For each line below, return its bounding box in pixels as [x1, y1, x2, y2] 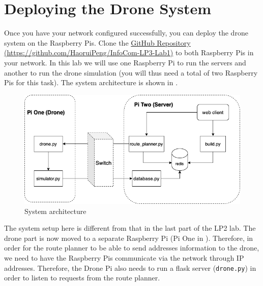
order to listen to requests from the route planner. [4, 272, 160, 283]
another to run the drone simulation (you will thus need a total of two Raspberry [4, 67, 258, 78]
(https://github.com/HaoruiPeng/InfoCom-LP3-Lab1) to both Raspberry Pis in [4, 47, 254, 58]
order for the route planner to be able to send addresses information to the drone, [4, 242, 259, 253]
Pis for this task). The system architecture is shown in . [4, 77, 178, 88]
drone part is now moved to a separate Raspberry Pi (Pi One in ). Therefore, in [4, 232, 253, 243]
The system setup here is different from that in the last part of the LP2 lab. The [4, 223, 256, 233]
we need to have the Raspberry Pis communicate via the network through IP [4, 253, 244, 263]
